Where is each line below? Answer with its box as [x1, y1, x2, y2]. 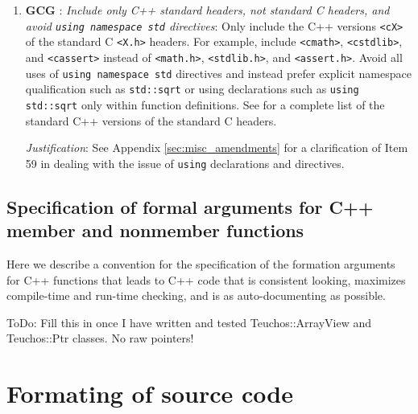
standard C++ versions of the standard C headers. [25, 112, 277, 129]
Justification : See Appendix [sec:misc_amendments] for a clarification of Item [25, 139, 408, 156]
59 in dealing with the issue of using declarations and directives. [25, 154, 345, 171]
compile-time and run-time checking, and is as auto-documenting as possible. [6, 287, 386, 304]
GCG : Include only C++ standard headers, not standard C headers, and [25, 2, 390, 18]
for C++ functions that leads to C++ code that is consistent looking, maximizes [6, 271, 406, 288]
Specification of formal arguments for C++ [6, 194, 374, 219]
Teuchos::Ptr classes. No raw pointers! [6, 330, 194, 346]
